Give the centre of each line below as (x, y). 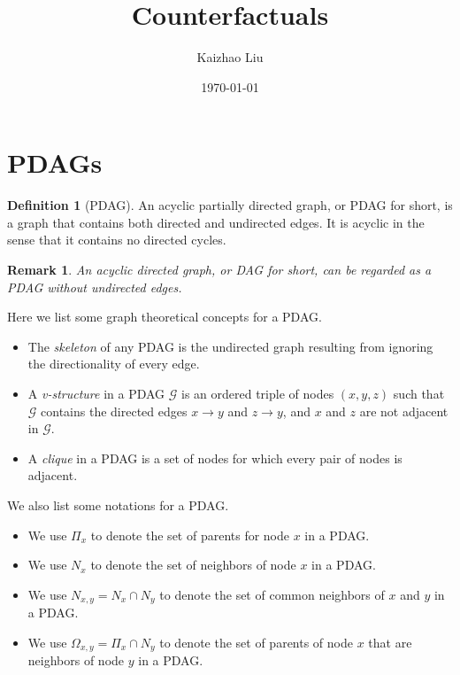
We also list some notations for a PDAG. (118, 504)
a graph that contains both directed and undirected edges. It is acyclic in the (216, 222)
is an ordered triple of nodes (257, 393)
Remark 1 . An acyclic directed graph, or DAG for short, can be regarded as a (219, 270)
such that (419, 393)
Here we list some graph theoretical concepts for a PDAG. (165, 317)
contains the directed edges (114, 411)
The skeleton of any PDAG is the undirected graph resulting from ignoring (230, 346)
